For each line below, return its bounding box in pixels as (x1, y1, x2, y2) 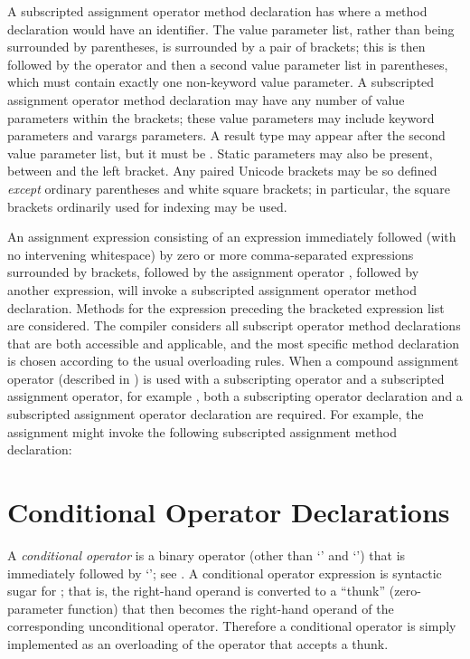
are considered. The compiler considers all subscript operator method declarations (7, 316, 461, 335)
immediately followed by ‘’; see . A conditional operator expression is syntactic (7, 563, 442, 582)
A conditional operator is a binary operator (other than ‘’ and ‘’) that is (7, 545, 406, 564)
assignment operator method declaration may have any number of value (7, 90, 405, 109)
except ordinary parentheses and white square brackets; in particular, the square (7, 178, 450, 197)
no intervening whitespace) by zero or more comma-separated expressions (7, 244, 414, 263)
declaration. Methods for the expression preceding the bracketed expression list (7, 298, 445, 317)
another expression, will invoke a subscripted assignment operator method (7, 280, 417, 299)
